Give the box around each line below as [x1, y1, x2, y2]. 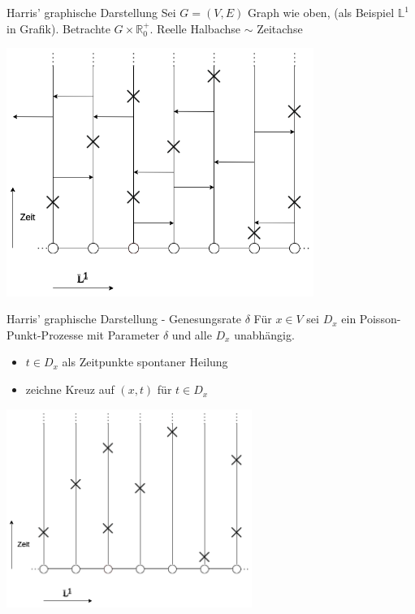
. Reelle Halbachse [149, 19, 240, 37]
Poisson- [359, 310, 401, 327]
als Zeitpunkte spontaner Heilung [62, 353, 228, 370]
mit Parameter [86, 326, 160, 343]
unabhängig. [234, 326, 295, 343]
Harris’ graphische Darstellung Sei [6, 4, 176, 20]
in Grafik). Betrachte [6, 19, 110, 37]
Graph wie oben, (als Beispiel [247, 4, 395, 20]
